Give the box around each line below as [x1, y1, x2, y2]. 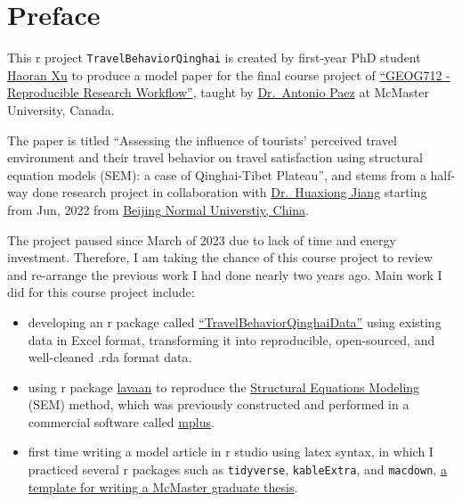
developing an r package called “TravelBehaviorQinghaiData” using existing [28, 312, 442, 331]
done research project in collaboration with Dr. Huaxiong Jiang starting [32, 183, 427, 202]
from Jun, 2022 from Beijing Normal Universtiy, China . [7, 200, 310, 218]
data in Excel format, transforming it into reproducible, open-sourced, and [28, 330, 435, 349]
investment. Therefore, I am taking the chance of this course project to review [7, 248, 433, 267]
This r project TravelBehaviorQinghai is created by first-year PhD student [7, 48, 421, 67]
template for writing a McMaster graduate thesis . [28, 477, 298, 496]
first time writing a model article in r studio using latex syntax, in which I [28, 442, 434, 461]
